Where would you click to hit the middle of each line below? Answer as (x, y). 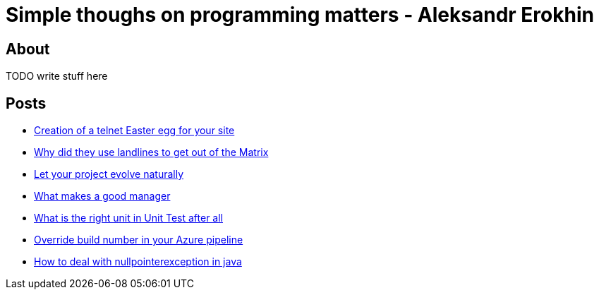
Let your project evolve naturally (109, 174)
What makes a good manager (102, 196)
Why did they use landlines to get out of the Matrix (151, 152)
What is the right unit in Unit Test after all (128, 218)
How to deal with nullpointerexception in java (138, 262)
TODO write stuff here (57, 76)
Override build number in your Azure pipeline (139, 240)
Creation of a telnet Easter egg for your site (134, 131)
